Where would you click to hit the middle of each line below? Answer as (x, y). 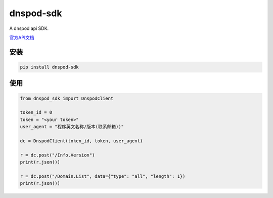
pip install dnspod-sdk (50, 67)
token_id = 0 (36, 112)
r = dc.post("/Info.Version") (57, 155)
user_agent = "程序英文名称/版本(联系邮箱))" (72, 127)
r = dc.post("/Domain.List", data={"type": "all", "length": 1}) (103, 176)
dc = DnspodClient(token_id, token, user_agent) (81, 141)
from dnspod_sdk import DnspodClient (67, 98)
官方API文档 (22, 37)
